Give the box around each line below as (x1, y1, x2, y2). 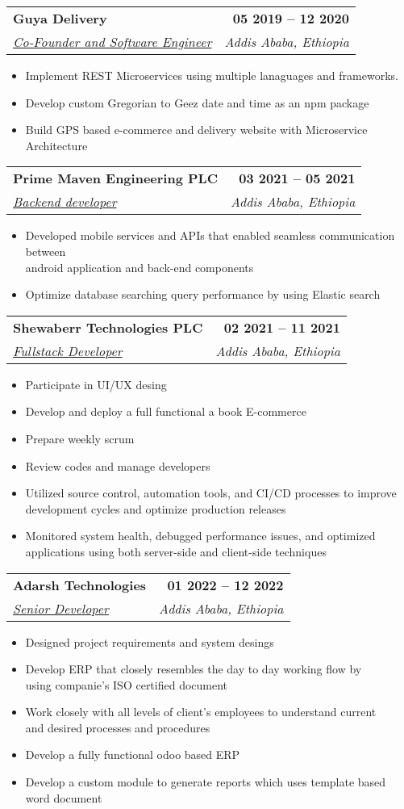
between (25, 242, 66, 259)
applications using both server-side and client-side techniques (25, 543, 327, 560)
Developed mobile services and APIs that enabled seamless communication (25, 227, 395, 244)
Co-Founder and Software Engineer (13, 32, 212, 51)
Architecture (25, 136, 88, 153)
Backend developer (13, 192, 117, 212)
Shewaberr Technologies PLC (13, 317, 203, 337)
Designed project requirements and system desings (25, 633, 274, 650)
